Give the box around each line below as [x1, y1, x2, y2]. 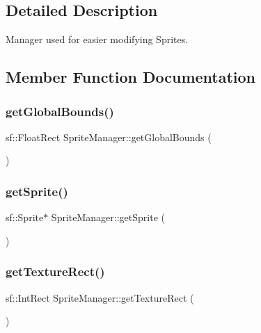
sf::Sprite [6, 210, 44, 225]
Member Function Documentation [6, 66, 256, 88]
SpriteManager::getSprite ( [51, 210, 165, 225]
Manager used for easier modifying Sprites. [6, 32, 189, 47]
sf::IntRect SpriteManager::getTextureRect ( [6, 290, 194, 304]
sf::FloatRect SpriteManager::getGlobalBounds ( [6, 129, 212, 144]
